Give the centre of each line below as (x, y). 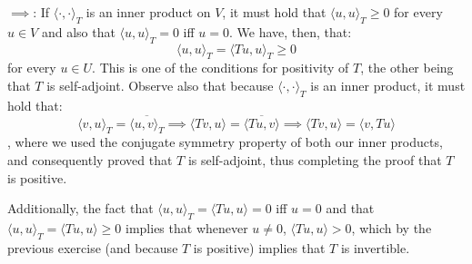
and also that (78, 31)
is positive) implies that (259, 247)
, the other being (407, 68)
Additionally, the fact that (80, 208)
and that (350, 208)
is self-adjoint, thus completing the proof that (315, 159)
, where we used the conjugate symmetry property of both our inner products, (225, 142)
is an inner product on (148, 12)
